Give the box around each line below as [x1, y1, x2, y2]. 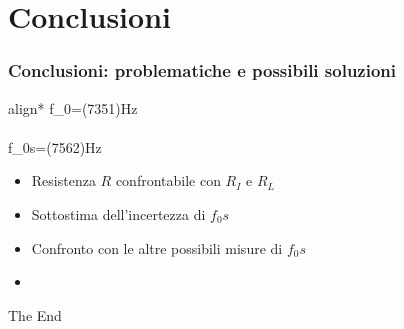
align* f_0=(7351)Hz [8, 97, 138, 118]
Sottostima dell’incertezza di [31, 203, 206, 224]
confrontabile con [115, 170, 221, 191]
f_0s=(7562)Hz [8, 136, 102, 157]
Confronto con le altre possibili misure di [31, 237, 283, 258]
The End [8, 304, 62, 325]
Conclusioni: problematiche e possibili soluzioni [8, 58, 397, 83]
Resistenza [31, 170, 96, 191]
